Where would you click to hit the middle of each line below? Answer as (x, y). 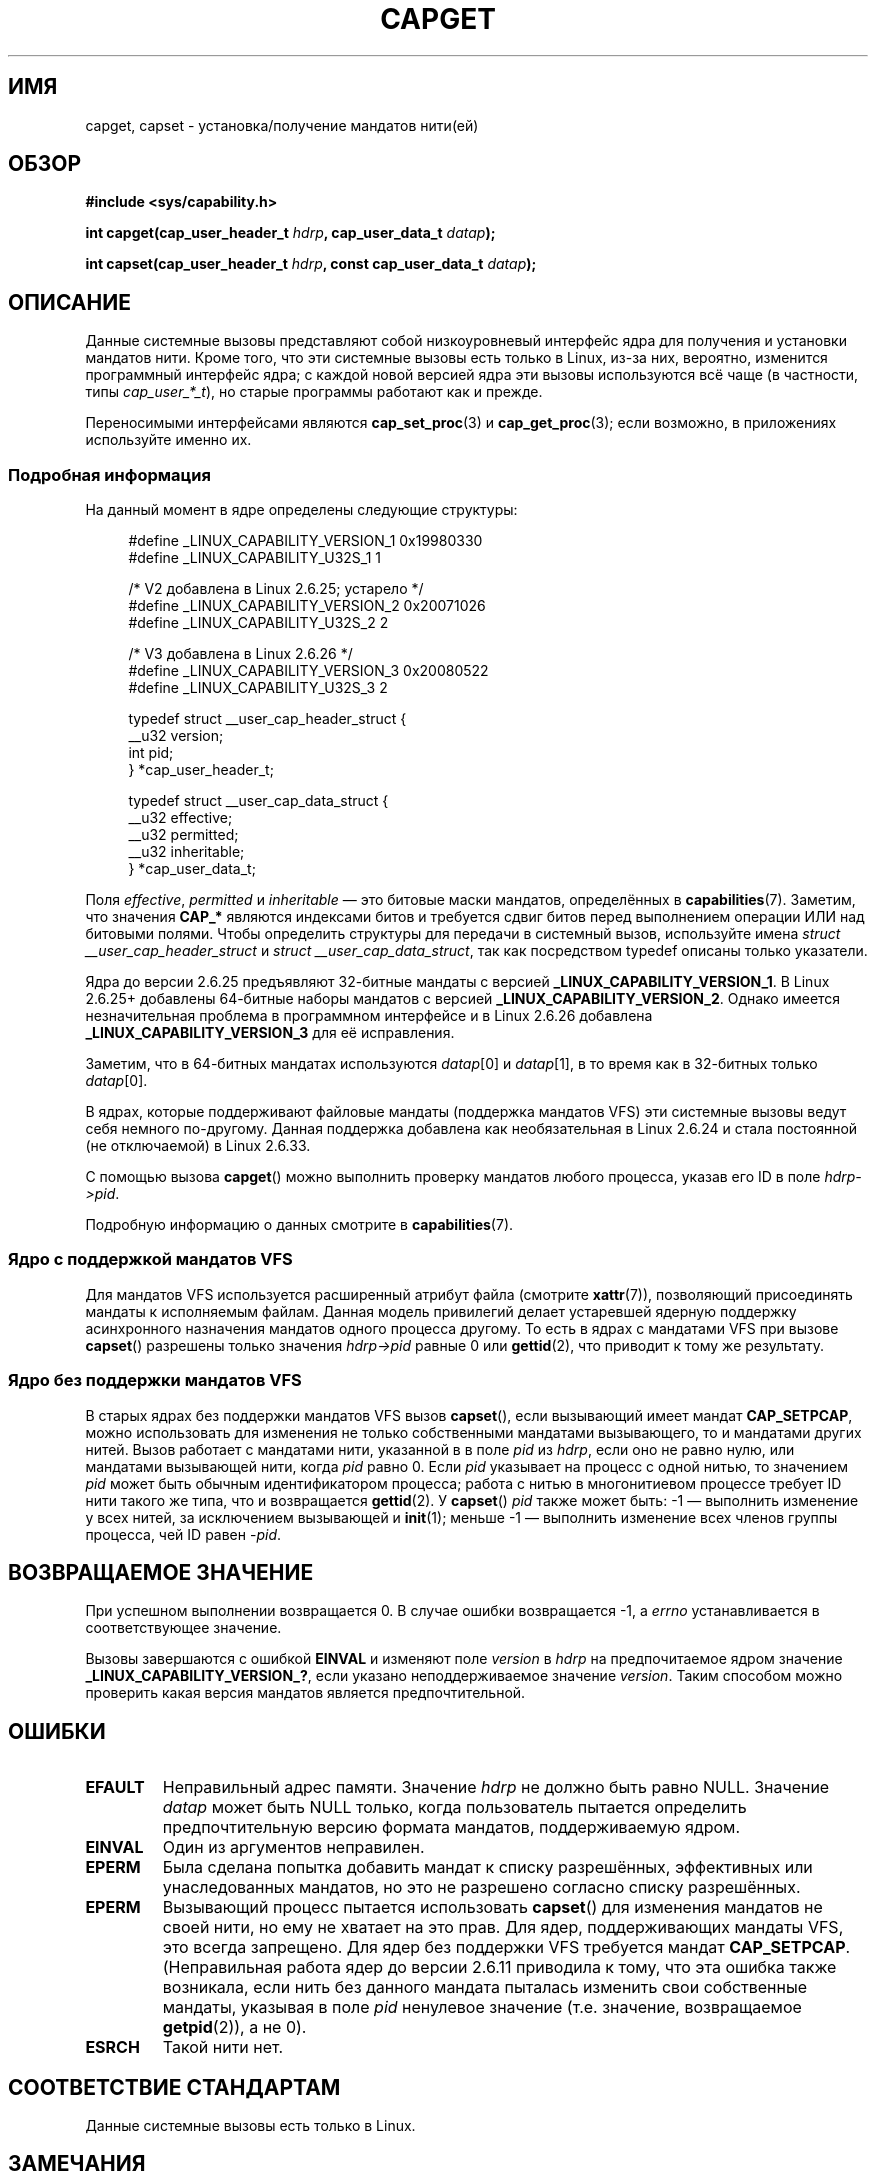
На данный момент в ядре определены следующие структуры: (301, 510)
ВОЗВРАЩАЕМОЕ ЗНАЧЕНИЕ (161, 1572)
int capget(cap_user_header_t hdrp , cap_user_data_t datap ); (290, 233)
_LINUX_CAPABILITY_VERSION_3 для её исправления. (270, 1033)
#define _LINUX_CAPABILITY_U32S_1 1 (255, 558)
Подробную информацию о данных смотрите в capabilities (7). (299, 1225)
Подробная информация (109, 474)
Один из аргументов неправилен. (293, 1847)
